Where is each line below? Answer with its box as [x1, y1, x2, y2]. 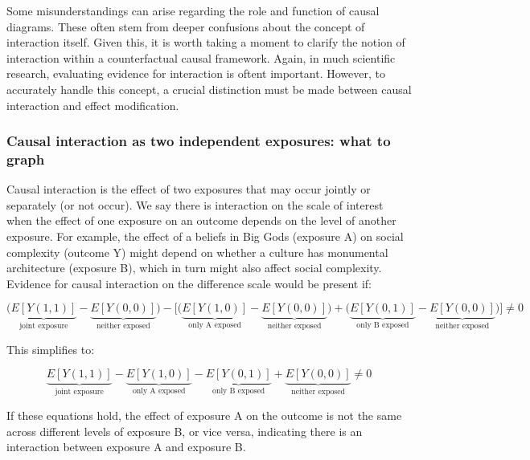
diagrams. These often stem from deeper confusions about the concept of [6, 18, 365, 35]
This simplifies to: [6, 340, 95, 357]
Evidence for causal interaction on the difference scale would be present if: [6, 275, 372, 291]
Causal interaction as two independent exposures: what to [6, 131, 391, 151]
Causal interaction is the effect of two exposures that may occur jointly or [6, 181, 371, 197]
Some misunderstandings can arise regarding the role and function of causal [6, 2, 380, 18]
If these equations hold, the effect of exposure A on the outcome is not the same [6, 406, 402, 423]
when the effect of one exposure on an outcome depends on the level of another [6, 212, 396, 229]
